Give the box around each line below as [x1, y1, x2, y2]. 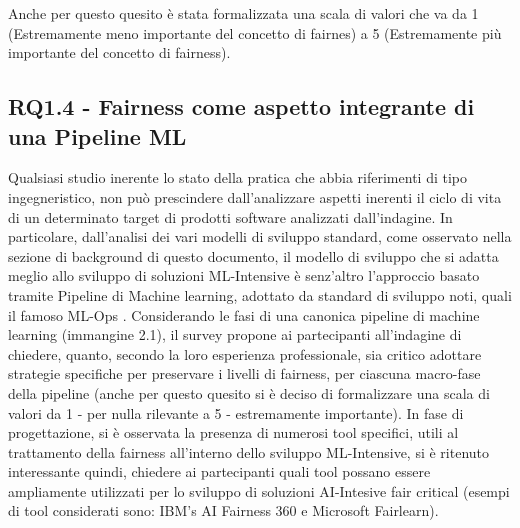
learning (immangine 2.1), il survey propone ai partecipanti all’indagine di [8, 324, 462, 345]
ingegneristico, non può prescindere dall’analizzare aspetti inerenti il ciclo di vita [8, 186, 502, 207]
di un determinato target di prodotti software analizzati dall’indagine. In [8, 206, 453, 227]
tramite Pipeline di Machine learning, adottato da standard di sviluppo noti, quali [8, 284, 512, 305]
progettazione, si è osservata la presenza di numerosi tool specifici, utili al [8, 422, 459, 443]
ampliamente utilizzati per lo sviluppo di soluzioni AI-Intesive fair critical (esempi [8, 480, 510, 501]
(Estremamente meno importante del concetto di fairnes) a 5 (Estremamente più [8, 22, 502, 43]
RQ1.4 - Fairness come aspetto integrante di [8, 91, 475, 122]
